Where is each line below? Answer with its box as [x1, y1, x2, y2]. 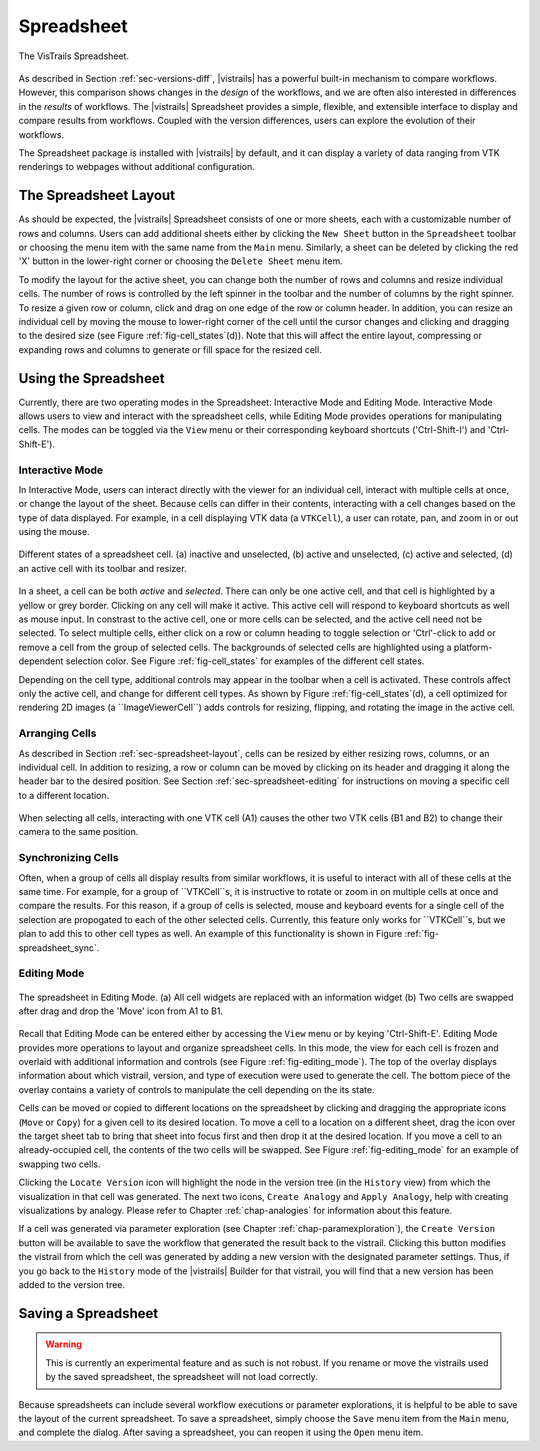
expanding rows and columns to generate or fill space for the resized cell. [18, 343, 322, 355]
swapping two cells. [18, 1158, 101, 1170]
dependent [18, 655, 64, 667]
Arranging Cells [18, 726, 97, 740]
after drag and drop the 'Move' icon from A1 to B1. [18, 1005, 224, 1017]
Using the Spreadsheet [18, 370, 165, 387]
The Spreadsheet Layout [18, 187, 175, 204]
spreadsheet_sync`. [18, 941, 100, 954]
